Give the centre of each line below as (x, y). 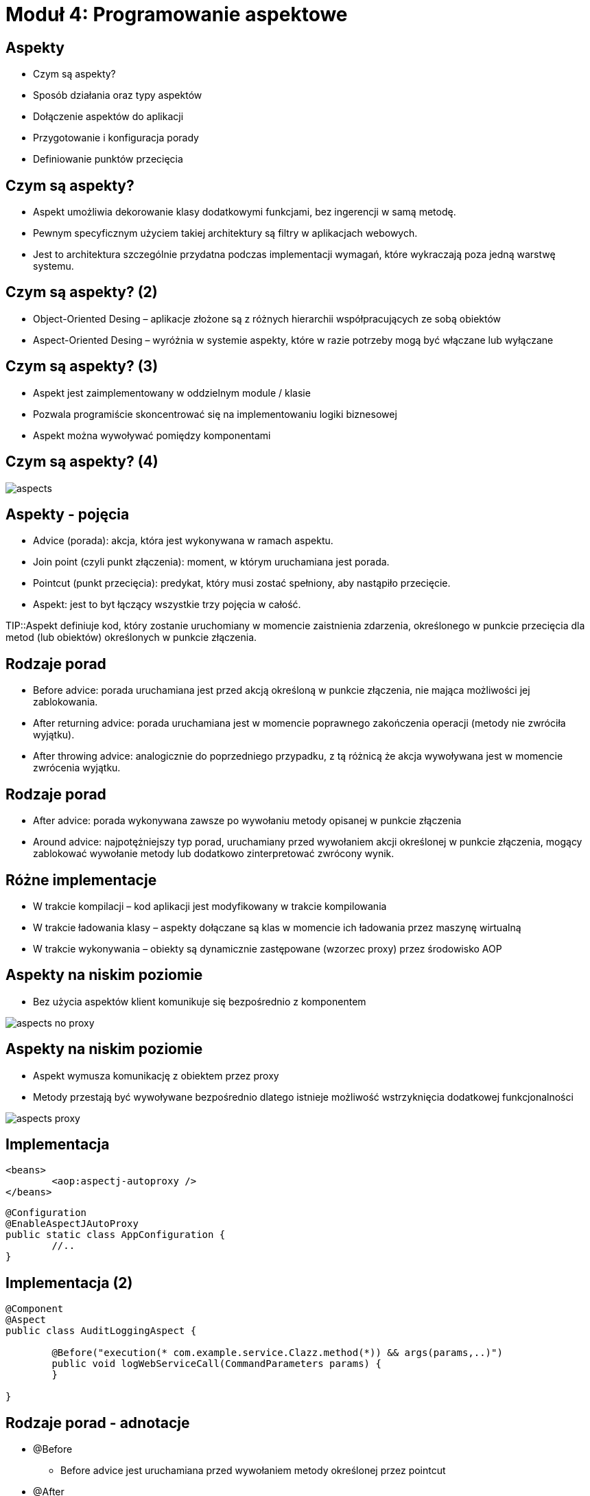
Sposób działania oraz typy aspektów (118, 95)
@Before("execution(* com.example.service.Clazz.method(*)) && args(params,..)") (277, 1353)
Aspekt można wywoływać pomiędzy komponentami (152, 435)
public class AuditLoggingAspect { (101, 1331)
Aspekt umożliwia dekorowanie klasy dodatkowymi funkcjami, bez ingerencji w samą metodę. (245, 212)
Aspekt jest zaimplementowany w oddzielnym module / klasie (172, 393)
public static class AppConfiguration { (116, 1235)
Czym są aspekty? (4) (82, 462)
